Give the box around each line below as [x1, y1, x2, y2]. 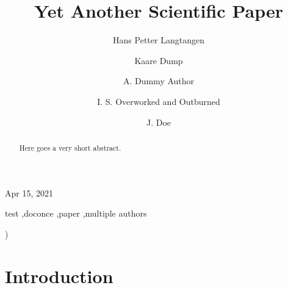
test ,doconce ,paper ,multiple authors [5, 207, 147, 220]
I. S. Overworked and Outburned [97, 95, 220, 107]
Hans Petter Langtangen [113, 34, 204, 46]
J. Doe [146, 115, 171, 128]
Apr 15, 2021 [5, 186, 53, 199]
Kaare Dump [134, 54, 183, 67]
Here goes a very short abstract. [19, 142, 121, 153]
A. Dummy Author [123, 74, 195, 87]
